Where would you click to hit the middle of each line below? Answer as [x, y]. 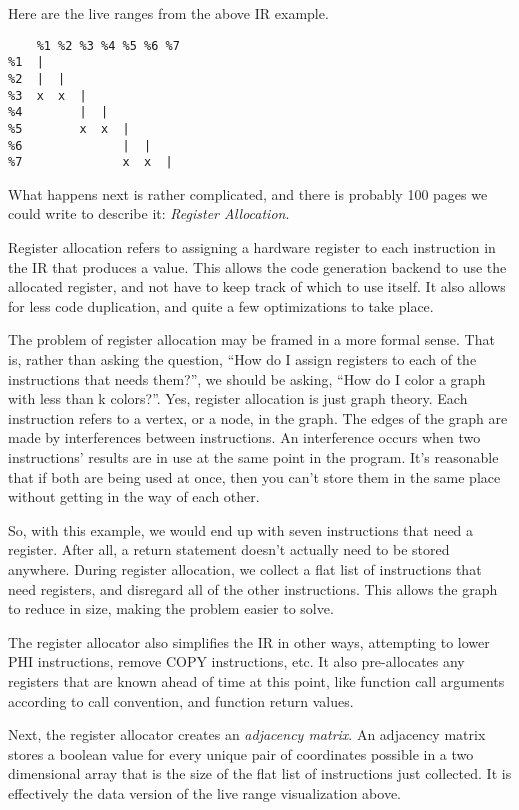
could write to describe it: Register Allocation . [149, 213]
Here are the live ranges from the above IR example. [168, 13]
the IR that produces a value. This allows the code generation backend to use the [257, 266]
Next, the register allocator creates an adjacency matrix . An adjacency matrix [247, 734]
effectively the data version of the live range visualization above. [204, 792]
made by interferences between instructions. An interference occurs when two [244, 437]
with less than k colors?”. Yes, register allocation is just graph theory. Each [238, 398]
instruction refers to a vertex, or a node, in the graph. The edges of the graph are [258, 417]
